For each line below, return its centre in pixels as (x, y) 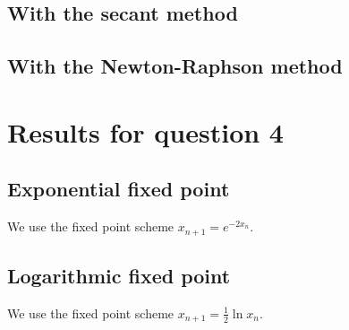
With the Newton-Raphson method (175, 66)
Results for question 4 (145, 131)
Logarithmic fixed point (119, 275)
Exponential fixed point (119, 189)
